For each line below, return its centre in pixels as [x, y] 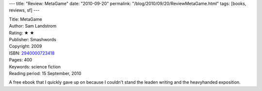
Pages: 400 [21, 60]
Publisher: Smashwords [33, 39]
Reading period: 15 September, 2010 [45, 73]
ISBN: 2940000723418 [32, 53]
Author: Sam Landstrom [33, 26]
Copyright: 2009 [25, 46]
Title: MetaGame [25, 19]
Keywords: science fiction [35, 67]
